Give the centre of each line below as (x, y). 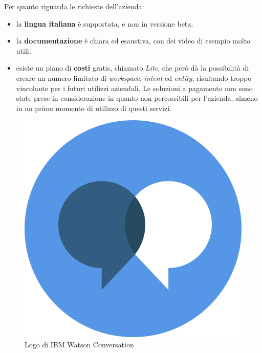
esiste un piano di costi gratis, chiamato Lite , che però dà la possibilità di (133, 68)
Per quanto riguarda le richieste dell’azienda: (74, 6)
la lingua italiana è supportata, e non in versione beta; (105, 23)
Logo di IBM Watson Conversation (79, 344)
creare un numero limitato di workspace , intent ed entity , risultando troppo (134, 78)
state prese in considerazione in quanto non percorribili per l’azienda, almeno (137, 98)
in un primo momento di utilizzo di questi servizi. (94, 108)
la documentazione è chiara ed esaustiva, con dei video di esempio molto (133, 41)
